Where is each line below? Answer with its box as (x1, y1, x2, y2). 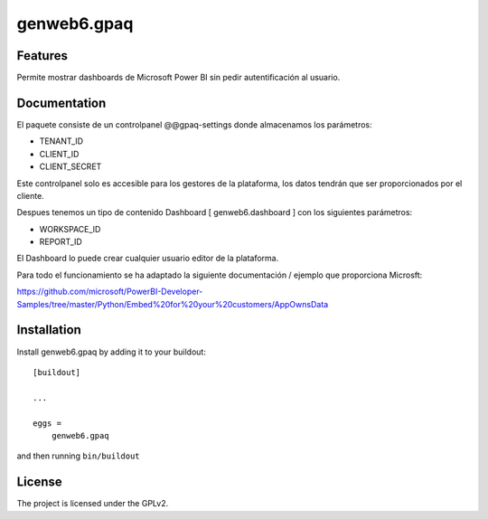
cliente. (16, 190, 44, 201)
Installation (16, 322, 81, 338)
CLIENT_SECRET (39, 161, 102, 172)
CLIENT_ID (39, 148, 80, 159)
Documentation (16, 95, 107, 110)
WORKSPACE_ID (39, 223, 101, 234)
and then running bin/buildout (16, 450, 140, 461)
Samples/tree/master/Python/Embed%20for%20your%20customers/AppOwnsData (16, 298, 329, 309)
